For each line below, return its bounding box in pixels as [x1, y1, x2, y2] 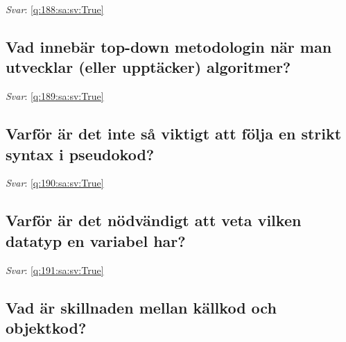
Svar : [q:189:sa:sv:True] [6, 89, 104, 103]
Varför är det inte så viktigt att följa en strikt [6, 123, 342, 144]
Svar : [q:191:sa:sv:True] [6, 262, 104, 277]
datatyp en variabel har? [6, 230, 186, 251]
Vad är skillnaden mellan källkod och [6, 296, 277, 318]
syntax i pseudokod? [6, 143, 155, 164]
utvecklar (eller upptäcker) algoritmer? [6, 56, 291, 78]
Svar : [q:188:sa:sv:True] [6, 2, 104, 16]
